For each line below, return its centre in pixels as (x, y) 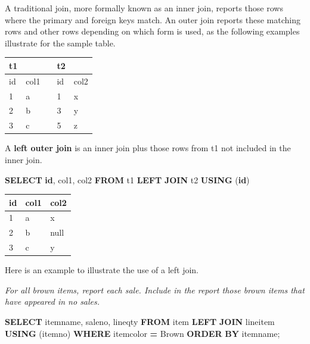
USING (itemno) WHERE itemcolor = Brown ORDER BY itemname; (142, 333)
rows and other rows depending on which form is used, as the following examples (152, 31)
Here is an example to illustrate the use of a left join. (102, 270)
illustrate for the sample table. (60, 43)
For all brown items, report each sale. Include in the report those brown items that (155, 290)
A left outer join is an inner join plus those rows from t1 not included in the (148, 148)
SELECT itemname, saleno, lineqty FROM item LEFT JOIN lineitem (140, 322)
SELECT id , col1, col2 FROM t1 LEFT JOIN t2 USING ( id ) (127, 179)
